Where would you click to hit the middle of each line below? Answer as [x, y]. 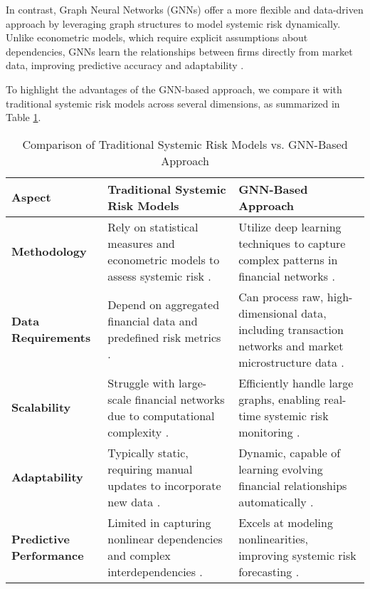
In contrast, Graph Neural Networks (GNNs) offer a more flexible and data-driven [185, 9]
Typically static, [148, 452]
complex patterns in [288, 259]
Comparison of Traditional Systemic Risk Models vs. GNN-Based [185, 144]
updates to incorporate [164, 485]
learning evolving [281, 469]
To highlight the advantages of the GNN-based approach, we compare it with [174, 89]
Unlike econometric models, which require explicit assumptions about [157, 37]
